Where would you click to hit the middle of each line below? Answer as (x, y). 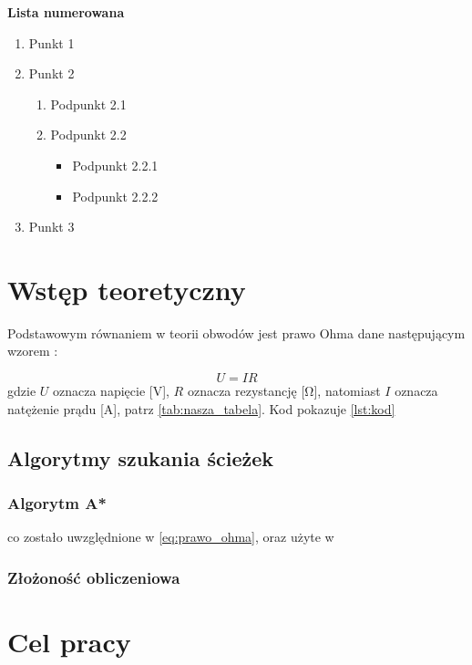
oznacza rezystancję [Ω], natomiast (284, 391)
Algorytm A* (57, 502)
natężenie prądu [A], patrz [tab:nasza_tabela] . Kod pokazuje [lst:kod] (201, 408)
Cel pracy (69, 641)
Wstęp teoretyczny (127, 289)
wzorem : (33, 351)
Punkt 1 (51, 42)
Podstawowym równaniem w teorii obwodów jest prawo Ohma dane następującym (236, 332)
